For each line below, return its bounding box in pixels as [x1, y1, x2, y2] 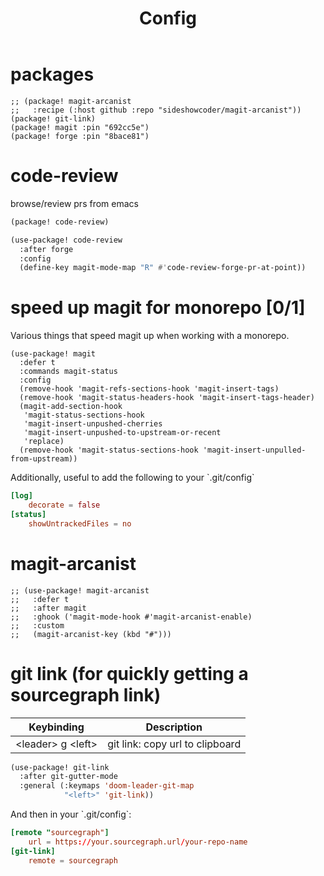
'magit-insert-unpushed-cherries [23, 419, 163, 429]
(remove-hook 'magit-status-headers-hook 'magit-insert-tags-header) [19, 393, 315, 403]
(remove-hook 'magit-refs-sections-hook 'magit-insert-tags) [19, 384, 280, 394]
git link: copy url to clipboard [107, 737, 242, 751]
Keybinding [28, 720, 85, 734]
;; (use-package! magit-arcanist [10, 585, 150, 596]
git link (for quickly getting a [10, 662, 249, 685]
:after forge [19, 244, 74, 254]
